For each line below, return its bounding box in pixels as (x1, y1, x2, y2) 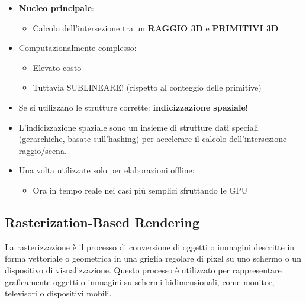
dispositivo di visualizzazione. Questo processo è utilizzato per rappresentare (5, 263, 282, 276)
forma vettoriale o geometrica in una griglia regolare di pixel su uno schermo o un (5, 252, 301, 265)
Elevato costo (33, 61, 82, 73)
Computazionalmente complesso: (18, 41, 137, 54)
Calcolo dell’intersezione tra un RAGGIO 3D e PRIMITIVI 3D (33, 21, 279, 34)
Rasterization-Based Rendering (5, 212, 199, 231)
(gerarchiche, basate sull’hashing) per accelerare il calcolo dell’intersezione (18, 133, 287, 145)
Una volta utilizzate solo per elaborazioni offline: (18, 164, 195, 176)
